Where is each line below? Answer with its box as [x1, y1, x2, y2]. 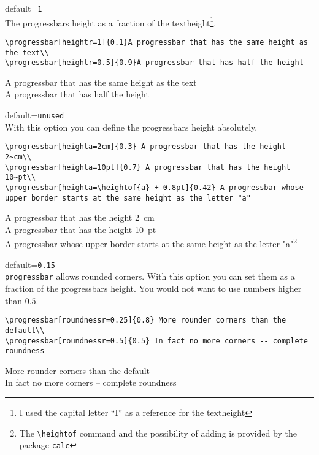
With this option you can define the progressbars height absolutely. [5, 120, 258, 133]
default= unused [5, 109, 64, 121]
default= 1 [5, 2, 42, 14]
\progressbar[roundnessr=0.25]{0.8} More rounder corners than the [5, 316, 286, 325]
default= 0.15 [5, 258, 55, 270]
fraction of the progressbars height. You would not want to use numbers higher [5, 282, 302, 294]
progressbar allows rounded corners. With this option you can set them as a [5, 270, 295, 283]
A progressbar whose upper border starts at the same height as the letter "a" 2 [5, 235, 298, 250]
